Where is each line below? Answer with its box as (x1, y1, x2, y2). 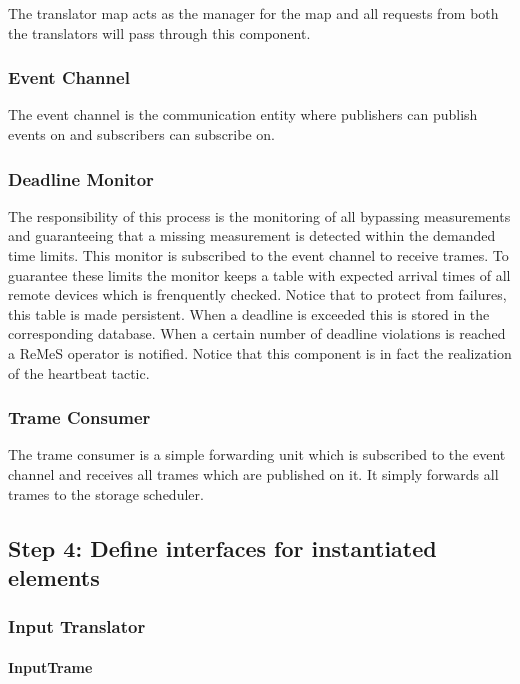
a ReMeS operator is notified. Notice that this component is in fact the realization (8, 342, 512, 363)
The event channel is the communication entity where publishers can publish (8, 104, 478, 125)
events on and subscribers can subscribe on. (8, 124, 275, 144)
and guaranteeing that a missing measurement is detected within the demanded (8, 225, 496, 246)
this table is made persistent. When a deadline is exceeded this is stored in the (8, 303, 490, 324)
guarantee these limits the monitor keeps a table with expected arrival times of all (8, 264, 511, 285)
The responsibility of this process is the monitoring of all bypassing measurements (8, 205, 511, 226)
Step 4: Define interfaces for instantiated (8, 532, 437, 563)
